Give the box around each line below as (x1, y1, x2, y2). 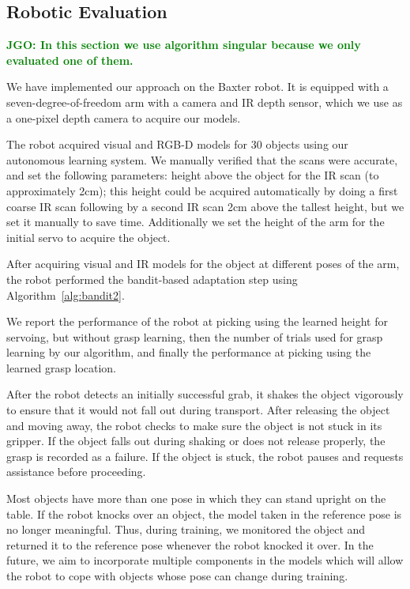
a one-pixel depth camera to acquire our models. (6, 109, 241, 126)
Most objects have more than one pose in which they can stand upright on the (6, 490, 386, 507)
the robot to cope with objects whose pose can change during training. (6, 568, 348, 584)
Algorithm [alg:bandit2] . (6, 286, 125, 303)
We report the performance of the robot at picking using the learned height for (6, 313, 388, 330)
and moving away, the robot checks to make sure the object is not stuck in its (6, 417, 382, 433)
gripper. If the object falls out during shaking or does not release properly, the (6, 432, 386, 449)
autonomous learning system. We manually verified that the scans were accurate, (6, 151, 398, 168)
